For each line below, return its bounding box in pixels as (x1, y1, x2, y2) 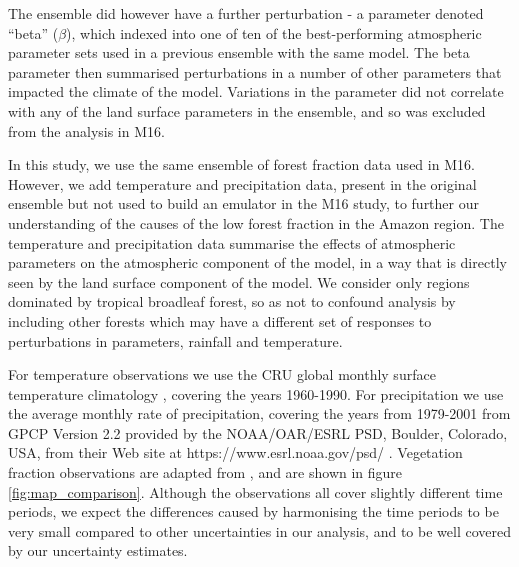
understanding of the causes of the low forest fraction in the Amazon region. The (8, 212, 504, 233)
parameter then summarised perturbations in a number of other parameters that (8, 61, 502, 82)
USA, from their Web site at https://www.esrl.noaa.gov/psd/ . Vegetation (8, 442, 463, 463)
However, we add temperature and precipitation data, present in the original (8, 173, 477, 194)
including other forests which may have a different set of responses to (8, 310, 432, 331)
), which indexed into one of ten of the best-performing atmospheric (66, 22, 482, 43)
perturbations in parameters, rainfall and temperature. (8, 330, 343, 351)
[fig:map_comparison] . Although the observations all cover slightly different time (8, 481, 503, 502)
